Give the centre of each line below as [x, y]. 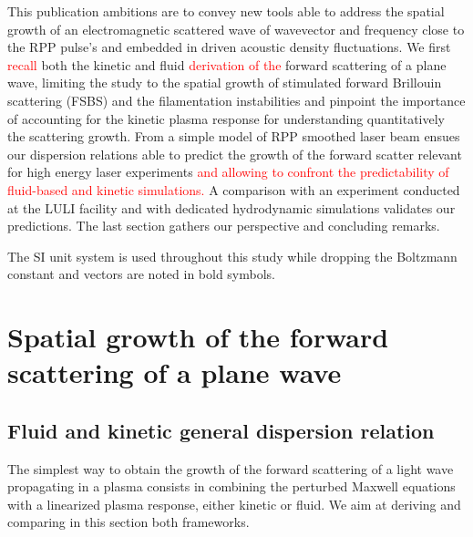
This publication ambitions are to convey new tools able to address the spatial [226, 11]
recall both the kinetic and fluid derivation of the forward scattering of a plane [227, 64]
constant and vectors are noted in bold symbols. [141, 274]
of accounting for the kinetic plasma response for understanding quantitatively [226, 118]
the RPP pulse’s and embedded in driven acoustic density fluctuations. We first [229, 47]
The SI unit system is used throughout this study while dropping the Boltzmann [232, 256]
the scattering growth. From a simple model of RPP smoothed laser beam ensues [234, 136]
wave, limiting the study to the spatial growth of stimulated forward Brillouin [225, 83]
